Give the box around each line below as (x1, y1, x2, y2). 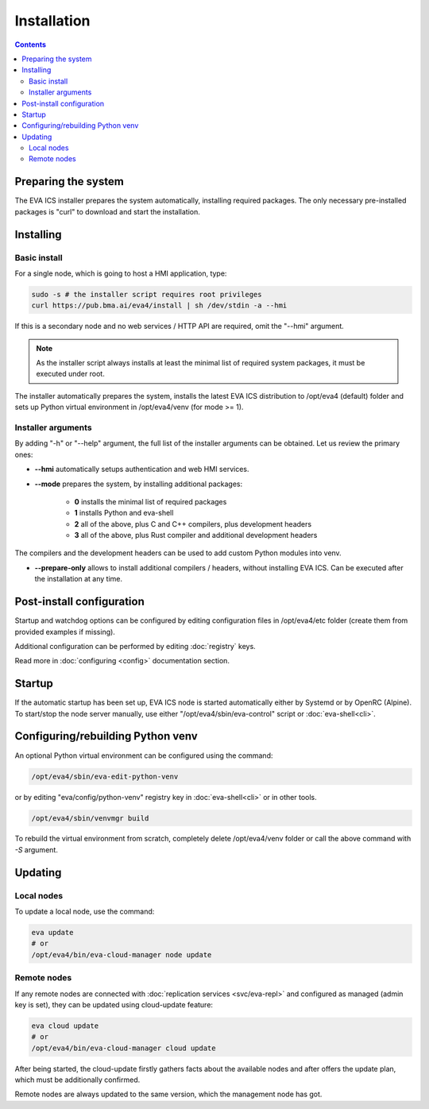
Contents (14, 40, 47, 49)
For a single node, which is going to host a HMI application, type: (14, 269, 227, 278)
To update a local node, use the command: (14, 906, 155, 917)
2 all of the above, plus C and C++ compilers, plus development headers (74, 519, 312, 528)
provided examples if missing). (14, 627, 115, 636)
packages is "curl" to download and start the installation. (14, 207, 200, 216)
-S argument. (14, 844, 59, 854)
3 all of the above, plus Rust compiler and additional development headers (74, 531, 318, 540)
